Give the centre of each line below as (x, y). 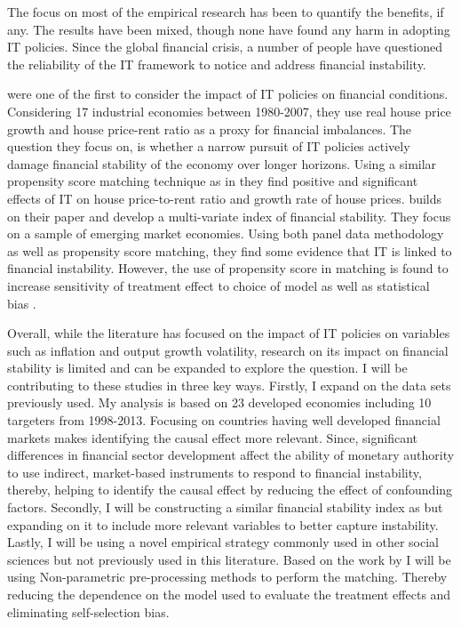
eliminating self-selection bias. (88, 611)
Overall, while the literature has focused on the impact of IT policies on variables (229, 333)
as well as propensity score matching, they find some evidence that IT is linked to (230, 250)
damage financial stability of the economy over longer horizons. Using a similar (222, 163)
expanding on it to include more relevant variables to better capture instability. (223, 524)
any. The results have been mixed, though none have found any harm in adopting (229, 29)
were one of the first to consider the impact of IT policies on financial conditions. (228, 94)
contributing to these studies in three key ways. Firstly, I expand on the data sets (229, 385)
